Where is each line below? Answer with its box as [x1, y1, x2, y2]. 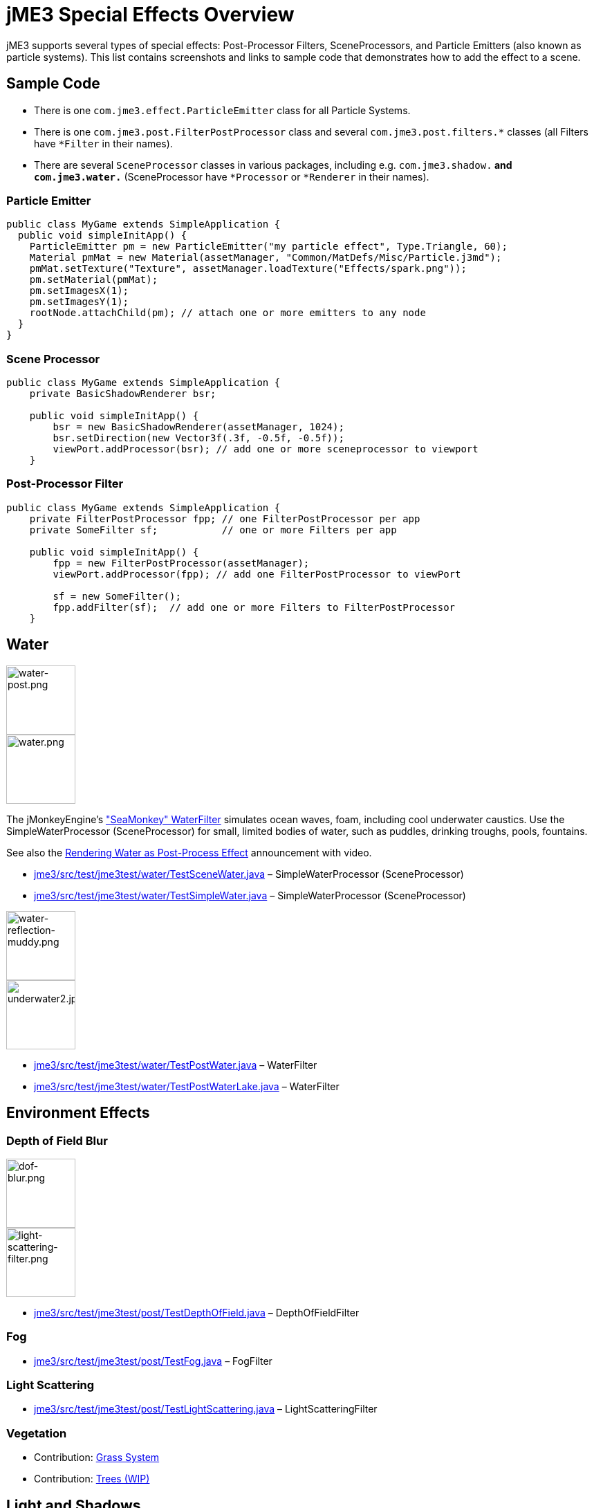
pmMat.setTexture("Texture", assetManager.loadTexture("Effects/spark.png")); [29, 263, 467, 275]
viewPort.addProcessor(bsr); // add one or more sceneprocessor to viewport [53, 443, 479, 455]
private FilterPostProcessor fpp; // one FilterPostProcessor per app [29, 513, 420, 524]
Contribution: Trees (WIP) [34, 1473, 150, 1485]
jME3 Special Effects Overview [6, 3, 295, 26]
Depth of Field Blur [6, 1133, 108, 1148]
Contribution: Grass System [34, 1451, 160, 1464]
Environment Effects [6, 1104, 150, 1122]
